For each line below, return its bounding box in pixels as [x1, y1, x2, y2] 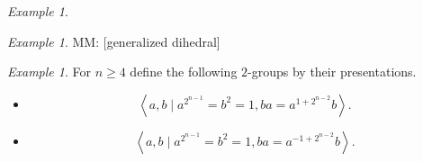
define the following [130, 62, 238, 81]
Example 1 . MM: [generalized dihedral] [7, 31, 220, 50]
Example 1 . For [7, 62, 91, 81]
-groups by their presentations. [247, 62, 417, 81]
